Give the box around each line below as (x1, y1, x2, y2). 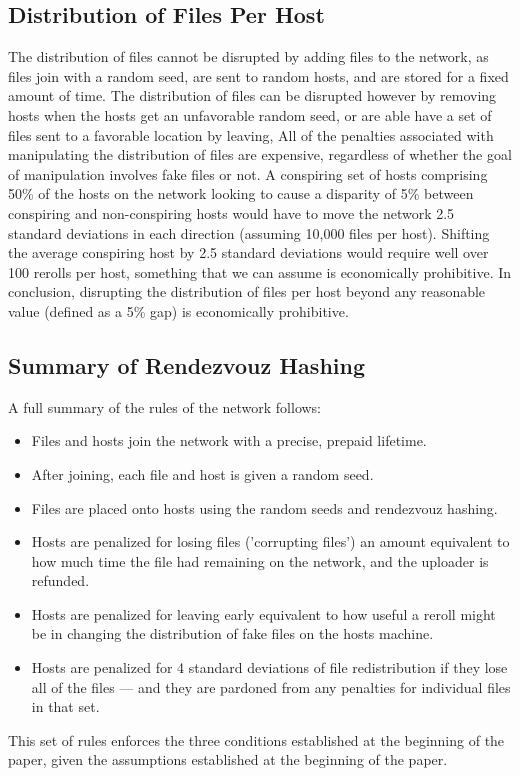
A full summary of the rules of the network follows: (8, 396, 322, 417)
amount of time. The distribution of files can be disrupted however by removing (8, 85, 497, 106)
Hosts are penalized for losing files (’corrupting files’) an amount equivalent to (31, 531, 510, 552)
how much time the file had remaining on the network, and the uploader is (31, 550, 489, 571)
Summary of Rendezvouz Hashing (8, 349, 365, 380)
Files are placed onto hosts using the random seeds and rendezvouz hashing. (31, 497, 498, 518)
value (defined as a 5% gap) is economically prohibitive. (8, 300, 349, 321)
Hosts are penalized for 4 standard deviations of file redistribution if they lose (31, 657, 508, 678)
